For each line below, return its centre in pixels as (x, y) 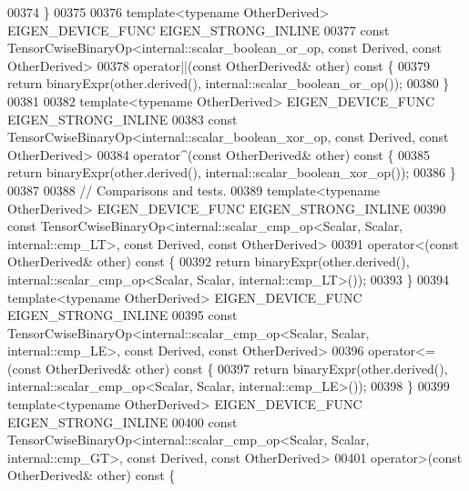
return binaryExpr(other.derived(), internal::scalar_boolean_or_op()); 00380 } (229, 83)
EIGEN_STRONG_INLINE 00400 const (122, 421)
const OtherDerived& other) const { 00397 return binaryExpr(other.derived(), (230, 368)
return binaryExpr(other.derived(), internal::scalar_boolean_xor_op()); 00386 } (232, 172)
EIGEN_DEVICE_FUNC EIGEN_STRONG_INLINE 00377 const (199, 30)
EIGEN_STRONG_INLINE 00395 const (122, 315)
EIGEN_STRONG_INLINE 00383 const (122, 119)
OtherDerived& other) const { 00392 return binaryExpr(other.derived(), (209, 261)
